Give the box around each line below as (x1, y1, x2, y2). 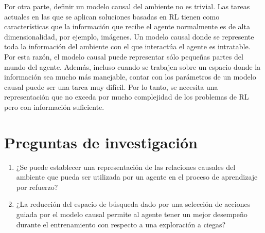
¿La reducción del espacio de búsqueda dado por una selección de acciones (16, 199, 251, 209)
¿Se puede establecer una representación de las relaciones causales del (16, 161, 236, 172)
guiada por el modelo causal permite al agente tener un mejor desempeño (16, 209, 248, 220)
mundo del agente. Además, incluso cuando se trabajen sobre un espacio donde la (4, 61, 261, 72)
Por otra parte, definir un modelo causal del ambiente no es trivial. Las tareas (4, 1, 250, 11)
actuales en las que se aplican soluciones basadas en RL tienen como (4, 11, 220, 22)
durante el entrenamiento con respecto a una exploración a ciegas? (16, 219, 226, 229)
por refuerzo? (16, 181, 58, 192)
